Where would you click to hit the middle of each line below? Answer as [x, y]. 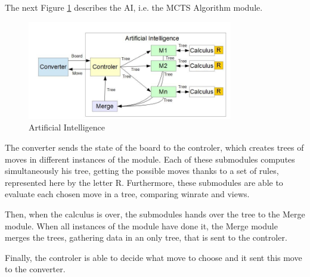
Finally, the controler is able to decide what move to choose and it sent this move [154, 257]
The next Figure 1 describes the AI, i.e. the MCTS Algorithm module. [134, 7]
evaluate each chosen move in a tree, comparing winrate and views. [127, 194]
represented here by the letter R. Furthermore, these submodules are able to [144, 182]
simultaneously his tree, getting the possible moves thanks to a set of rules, [142, 171]
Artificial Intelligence [67, 127]
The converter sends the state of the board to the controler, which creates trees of [154, 147]
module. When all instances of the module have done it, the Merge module [141, 225]
